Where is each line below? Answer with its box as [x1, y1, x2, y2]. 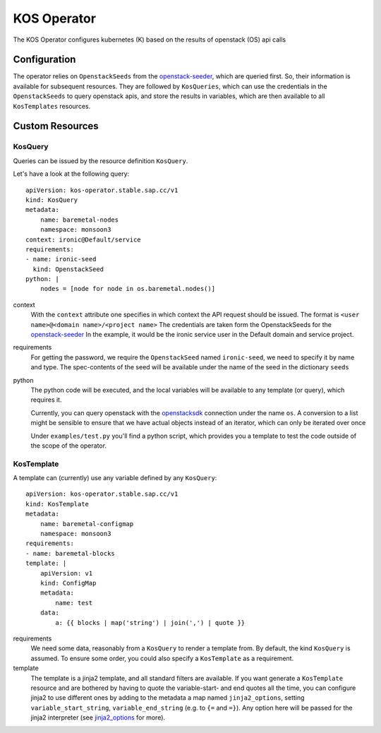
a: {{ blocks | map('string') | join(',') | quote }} [55, 619, 246, 626]
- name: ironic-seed [25, 255, 97, 263]
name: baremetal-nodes [40, 215, 119, 224]
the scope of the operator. [30, 441, 107, 450]
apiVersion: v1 [40, 569, 93, 577]
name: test [55, 599, 93, 607]
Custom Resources [13, 120, 99, 132]
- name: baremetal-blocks [25, 549, 116, 557]
